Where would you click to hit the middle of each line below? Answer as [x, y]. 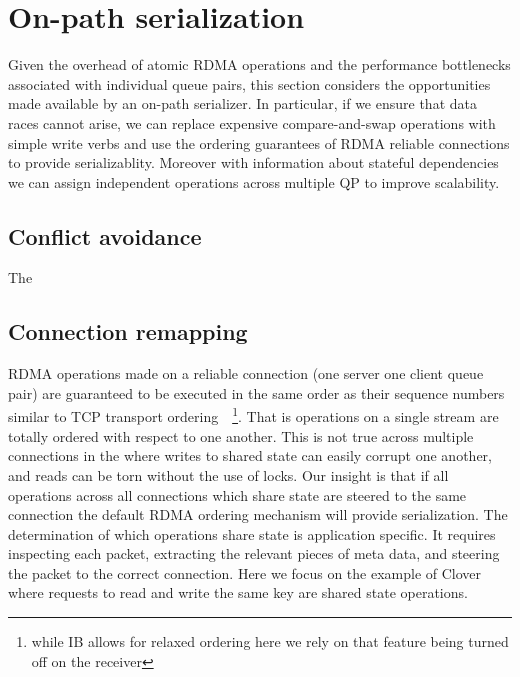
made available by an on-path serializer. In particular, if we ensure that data [242, 103]
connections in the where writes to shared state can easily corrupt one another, [250, 455]
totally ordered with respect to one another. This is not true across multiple [241, 435]
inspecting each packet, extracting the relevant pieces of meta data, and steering [254, 553]
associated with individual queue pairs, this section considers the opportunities [249, 83]
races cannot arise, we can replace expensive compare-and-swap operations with [252, 122]
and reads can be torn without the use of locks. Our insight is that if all [228, 474]
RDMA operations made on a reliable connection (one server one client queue [246, 373]
